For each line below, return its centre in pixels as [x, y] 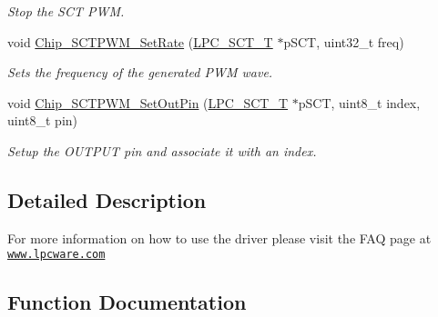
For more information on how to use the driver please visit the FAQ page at [219, 238]
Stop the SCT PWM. [66, 11]
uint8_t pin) [43, 120]
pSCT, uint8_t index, [359, 102]
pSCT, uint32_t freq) [344, 41]
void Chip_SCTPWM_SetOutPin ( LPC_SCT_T [148, 102]
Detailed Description [107, 199]
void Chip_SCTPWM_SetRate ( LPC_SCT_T [140, 41]
